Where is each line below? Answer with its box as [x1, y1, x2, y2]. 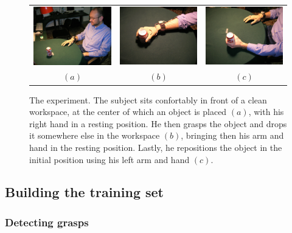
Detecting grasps [5, 214, 89, 229]
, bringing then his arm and [181, 129, 284, 142]
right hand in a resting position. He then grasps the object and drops [29, 117, 287, 130]
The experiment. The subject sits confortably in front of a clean [29, 93, 267, 106]
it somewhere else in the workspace [29, 129, 160, 142]
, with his [248, 105, 284, 118]
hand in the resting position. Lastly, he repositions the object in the [29, 141, 282, 153]
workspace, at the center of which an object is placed [29, 105, 227, 118]
